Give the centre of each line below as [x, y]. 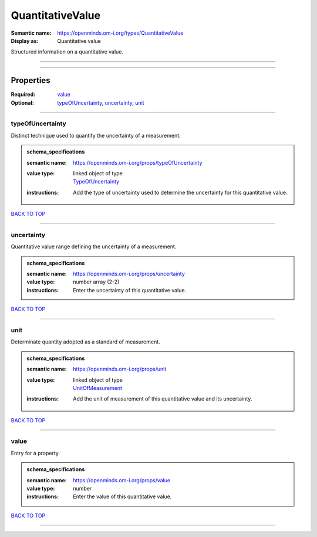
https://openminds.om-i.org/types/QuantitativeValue [120, 33]
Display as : [25, 41]
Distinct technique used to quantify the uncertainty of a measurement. [96, 135]
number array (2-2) [96, 282]
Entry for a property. [36, 453]
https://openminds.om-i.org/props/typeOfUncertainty [138, 162]
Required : [23, 95]
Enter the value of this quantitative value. [122, 496]
